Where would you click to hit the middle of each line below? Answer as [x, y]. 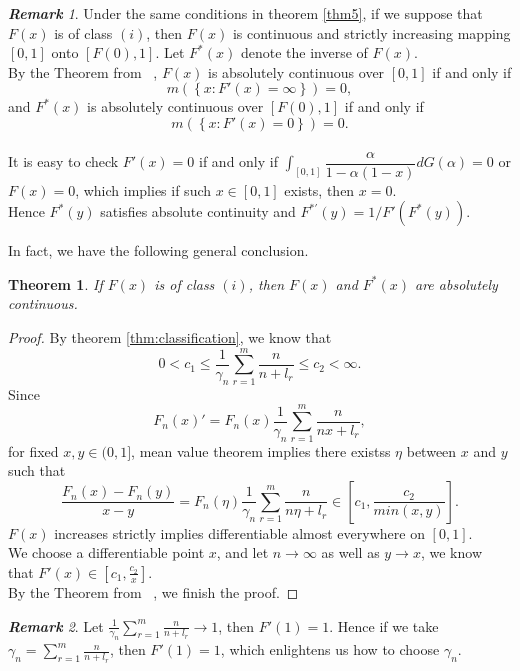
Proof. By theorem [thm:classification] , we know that [170, 337]
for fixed [33, 450]
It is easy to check [63, 161]
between [431, 450]
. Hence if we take [384, 625]
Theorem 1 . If [55, 283]
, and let [242, 552]
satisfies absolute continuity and [198, 211]
